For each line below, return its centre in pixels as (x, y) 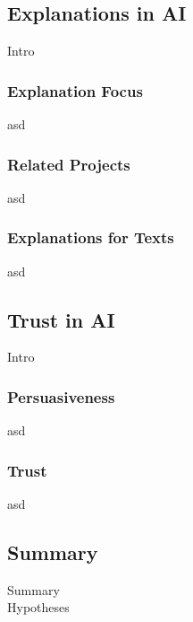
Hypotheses (38, 607)
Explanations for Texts (91, 237)
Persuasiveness (61, 396)
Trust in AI (61, 319)
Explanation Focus (75, 90)
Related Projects (69, 164)
